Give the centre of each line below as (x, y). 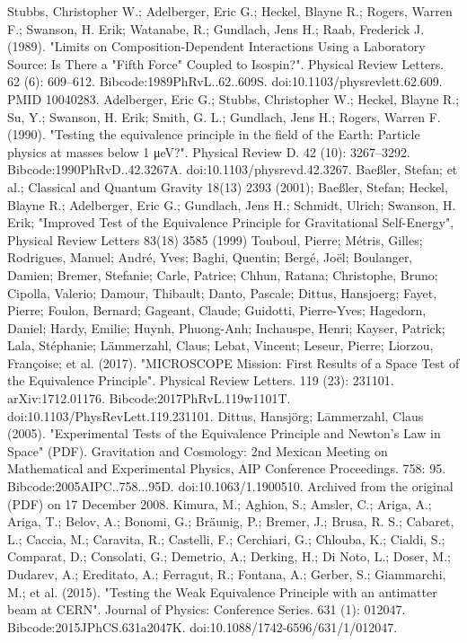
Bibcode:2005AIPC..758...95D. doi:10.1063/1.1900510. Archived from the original (230, 486)
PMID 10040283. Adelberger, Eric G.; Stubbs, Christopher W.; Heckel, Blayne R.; (233, 98)
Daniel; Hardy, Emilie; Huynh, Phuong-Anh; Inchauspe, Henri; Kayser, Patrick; (226, 327)
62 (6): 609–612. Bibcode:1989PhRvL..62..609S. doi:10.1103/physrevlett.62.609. (225, 81)
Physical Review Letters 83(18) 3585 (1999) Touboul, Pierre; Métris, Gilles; (215, 239)
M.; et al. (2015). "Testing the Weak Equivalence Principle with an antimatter (222, 591)
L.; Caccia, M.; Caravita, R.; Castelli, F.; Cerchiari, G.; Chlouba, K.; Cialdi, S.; (226, 538)
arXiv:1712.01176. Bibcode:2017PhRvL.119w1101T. (149, 398)
